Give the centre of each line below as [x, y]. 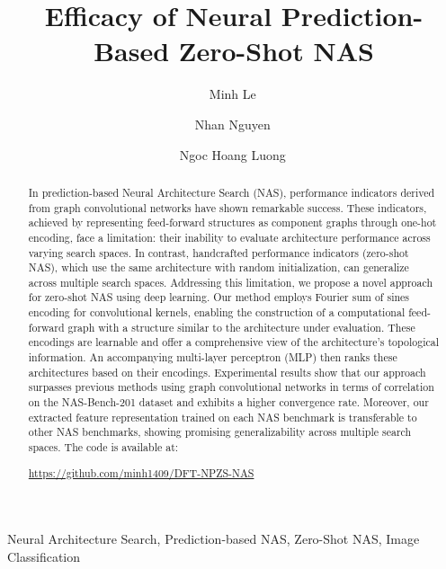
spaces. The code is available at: [103, 447]
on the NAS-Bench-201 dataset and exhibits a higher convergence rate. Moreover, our [228, 402]
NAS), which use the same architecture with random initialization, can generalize [219, 267]
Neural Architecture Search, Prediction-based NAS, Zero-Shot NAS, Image [214, 539]
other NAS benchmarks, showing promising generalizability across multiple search [220, 432]
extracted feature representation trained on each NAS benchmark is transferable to [223, 417]
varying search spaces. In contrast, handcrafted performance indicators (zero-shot [219, 252]
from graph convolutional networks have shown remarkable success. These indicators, [227, 207]
